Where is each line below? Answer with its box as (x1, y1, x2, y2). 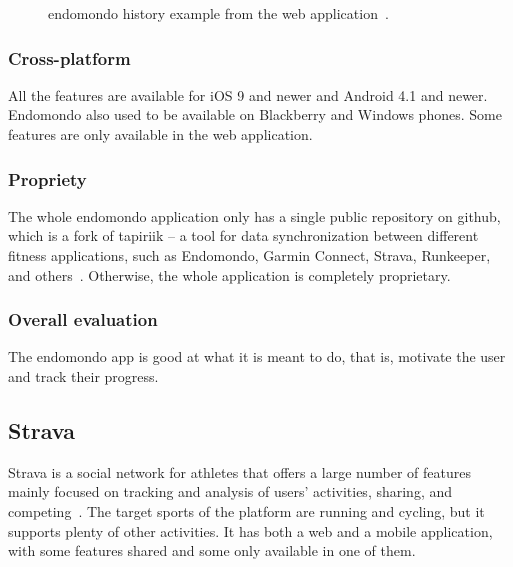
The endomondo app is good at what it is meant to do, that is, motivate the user (8, 346, 506, 367)
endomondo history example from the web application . (48, 3, 389, 23)
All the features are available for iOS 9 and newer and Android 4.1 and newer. (8, 84, 488, 105)
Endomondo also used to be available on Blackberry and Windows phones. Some (8, 104, 502, 125)
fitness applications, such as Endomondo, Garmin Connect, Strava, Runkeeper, (8, 245, 491, 265)
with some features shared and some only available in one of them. (8, 540, 416, 561)
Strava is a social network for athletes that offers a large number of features (8, 461, 472, 482)
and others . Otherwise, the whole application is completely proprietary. (8, 264, 451, 285)
